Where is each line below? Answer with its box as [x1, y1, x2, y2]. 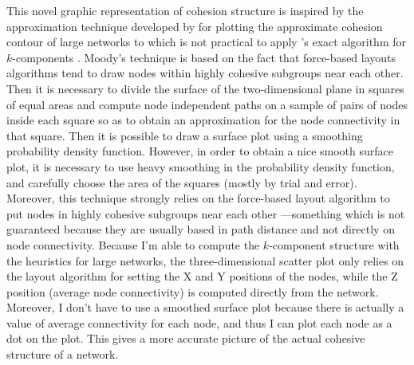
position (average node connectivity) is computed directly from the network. [6, 283, 379, 300]
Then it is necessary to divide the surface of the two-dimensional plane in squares [6, 80, 404, 96]
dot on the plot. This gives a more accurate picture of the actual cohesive [6, 330, 365, 347]
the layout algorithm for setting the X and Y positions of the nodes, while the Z [6, 268, 398, 285]
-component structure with [269, 236, 400, 253]
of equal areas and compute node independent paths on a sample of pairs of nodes [6, 96, 408, 112]
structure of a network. [6, 346, 119, 363]
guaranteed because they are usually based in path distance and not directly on [6, 221, 395, 237]
